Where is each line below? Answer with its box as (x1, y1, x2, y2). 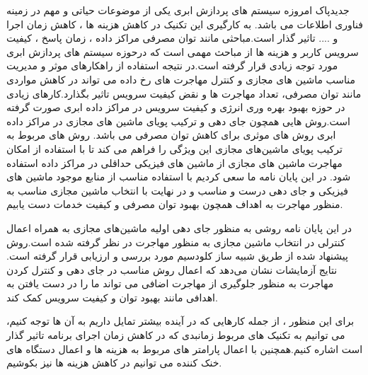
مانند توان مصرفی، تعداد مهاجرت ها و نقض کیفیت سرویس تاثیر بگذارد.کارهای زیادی (6, 86, 362, 100)
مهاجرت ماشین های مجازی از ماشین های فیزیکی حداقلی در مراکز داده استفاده (6, 155, 343, 170)
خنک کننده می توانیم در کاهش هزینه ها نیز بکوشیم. (6, 355, 222, 370)
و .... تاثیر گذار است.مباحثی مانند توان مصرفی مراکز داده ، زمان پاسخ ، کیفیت (6, 30, 338, 45)
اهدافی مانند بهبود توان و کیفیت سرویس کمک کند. (6, 289, 218, 304)
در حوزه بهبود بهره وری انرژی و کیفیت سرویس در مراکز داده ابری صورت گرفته (6, 100, 345, 115)
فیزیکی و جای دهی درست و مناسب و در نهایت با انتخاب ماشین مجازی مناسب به (6, 183, 348, 197)
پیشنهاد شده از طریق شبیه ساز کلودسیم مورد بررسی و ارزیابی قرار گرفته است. (6, 248, 348, 263)
